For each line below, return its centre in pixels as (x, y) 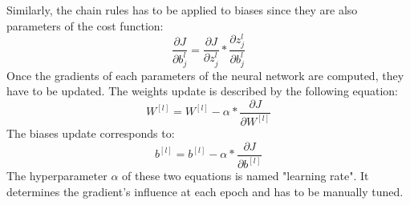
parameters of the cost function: (85, 25)
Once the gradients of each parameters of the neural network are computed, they (205, 75)
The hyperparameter (57, 175)
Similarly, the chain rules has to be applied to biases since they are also (182, 10)
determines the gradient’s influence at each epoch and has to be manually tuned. (205, 191)
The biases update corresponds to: (91, 133)
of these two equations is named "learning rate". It (246, 175)
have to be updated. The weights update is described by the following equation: (202, 91)
